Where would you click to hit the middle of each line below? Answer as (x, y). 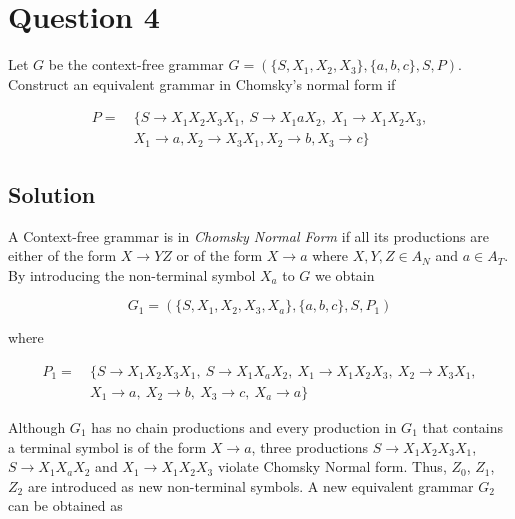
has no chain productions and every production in (244, 427)
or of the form (219, 255)
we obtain (345, 274)
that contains (463, 427)
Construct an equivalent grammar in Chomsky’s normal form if (202, 83)
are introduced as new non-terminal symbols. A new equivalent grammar (250, 485)
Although (37, 427)
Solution (52, 193)
